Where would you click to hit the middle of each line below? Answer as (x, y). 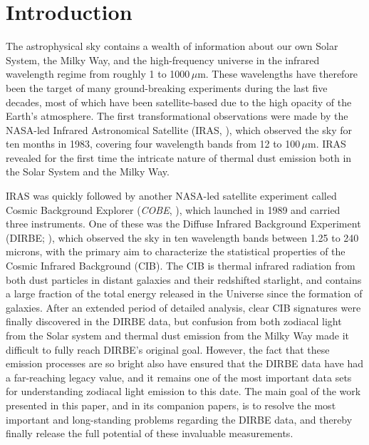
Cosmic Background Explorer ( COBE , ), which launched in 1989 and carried (173, 209)
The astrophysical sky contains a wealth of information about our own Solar (172, 46)
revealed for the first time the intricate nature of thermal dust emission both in (179, 157)
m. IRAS (327, 144)
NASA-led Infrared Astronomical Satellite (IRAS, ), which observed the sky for (179, 129)
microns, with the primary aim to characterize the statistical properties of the (176, 251)
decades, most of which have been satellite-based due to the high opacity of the (179, 102)
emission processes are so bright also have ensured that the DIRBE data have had (184, 363)
